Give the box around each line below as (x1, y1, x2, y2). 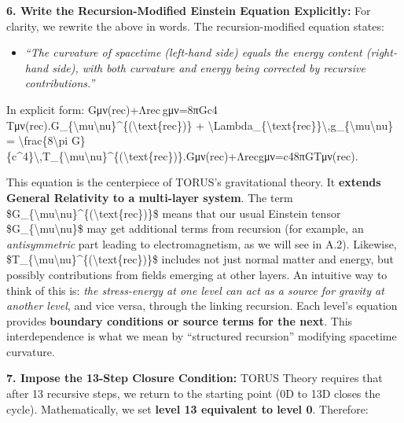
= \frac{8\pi (6, 132, 68, 149)
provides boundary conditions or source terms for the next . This (6, 312, 353, 329)
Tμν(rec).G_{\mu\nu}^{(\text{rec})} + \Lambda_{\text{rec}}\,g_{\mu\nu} (6, 116, 394, 133)
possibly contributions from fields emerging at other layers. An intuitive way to (6, 266, 387, 282)
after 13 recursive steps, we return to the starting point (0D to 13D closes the (6, 385, 380, 402)
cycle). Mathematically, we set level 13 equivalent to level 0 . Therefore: (6, 400, 369, 417)
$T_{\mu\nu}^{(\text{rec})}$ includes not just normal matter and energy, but (6, 251, 395, 267)
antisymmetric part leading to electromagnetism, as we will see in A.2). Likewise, (6, 235, 397, 252)
